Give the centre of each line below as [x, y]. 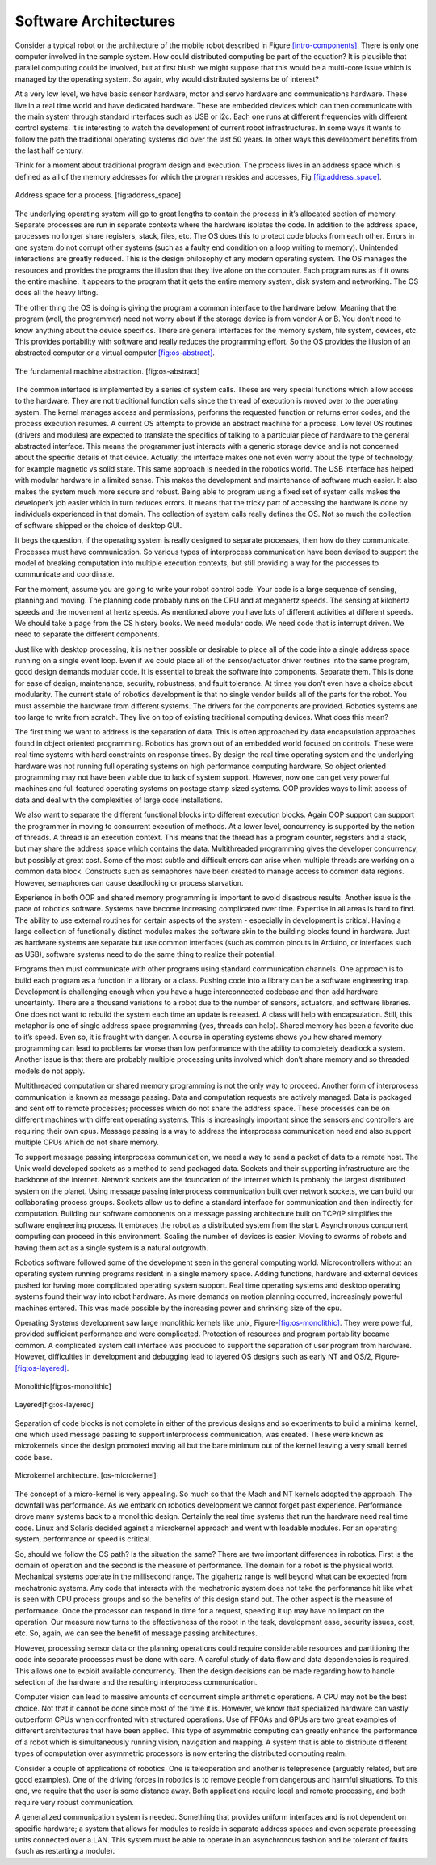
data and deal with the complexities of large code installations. [119, 800]
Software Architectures [95, 21]
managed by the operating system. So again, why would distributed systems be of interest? [167, 79]
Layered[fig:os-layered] [55, 1405]
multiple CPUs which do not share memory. [87, 1142]
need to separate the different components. [88, 634]
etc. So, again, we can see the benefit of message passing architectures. [136, 1633]
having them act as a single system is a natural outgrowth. [112, 1248]
